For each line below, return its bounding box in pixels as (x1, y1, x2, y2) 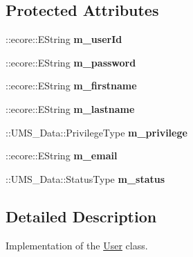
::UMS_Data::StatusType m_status (6, 171, 165, 186)
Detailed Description (6, 205, 157, 227)
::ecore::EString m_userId (6, 32, 122, 46)
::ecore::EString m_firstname (6, 78, 137, 93)
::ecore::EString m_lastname (6, 101, 135, 116)
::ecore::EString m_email (6, 148, 118, 163)
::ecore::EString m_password (6, 55, 136, 69)
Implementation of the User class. (6, 238, 148, 252)
